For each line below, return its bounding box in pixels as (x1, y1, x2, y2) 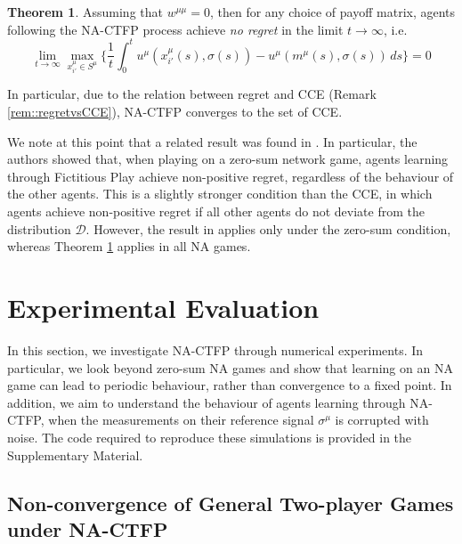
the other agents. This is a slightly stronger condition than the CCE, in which (7, 184, 433, 203)
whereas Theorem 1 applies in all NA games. (7, 237, 251, 256)
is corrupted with (335, 410, 429, 429)
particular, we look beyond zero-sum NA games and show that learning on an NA (7, 358, 453, 377)
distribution (7, 219, 71, 238)
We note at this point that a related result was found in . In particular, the (7, 132, 417, 150)
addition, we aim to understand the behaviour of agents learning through (7, 393, 406, 411)
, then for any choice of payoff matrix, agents (209, 3, 456, 20)
